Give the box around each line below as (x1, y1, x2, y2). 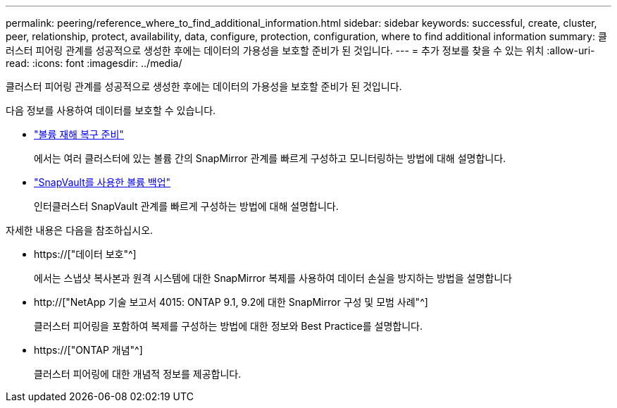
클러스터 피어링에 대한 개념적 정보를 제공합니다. (34, 368, 242, 380)
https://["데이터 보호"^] (34, 248, 137, 260)
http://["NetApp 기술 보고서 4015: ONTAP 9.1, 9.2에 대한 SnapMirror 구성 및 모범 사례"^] (34, 296, 428, 308)
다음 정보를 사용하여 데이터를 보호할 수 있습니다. (6, 104, 216, 116)
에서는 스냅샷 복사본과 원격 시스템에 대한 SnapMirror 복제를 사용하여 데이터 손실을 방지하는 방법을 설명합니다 (34, 272, 512, 284)
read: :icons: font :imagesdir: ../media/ (6, 57, 182, 69)
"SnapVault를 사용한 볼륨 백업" (34, 176, 171, 188)
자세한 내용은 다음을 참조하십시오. (6, 224, 154, 236)
